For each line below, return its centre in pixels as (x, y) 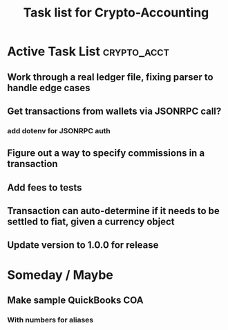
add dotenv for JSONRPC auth (59, 130)
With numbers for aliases (50, 320)
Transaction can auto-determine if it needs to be (113, 211)
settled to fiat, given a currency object (91, 222)
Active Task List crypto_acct (88, 51)
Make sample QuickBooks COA (75, 301)
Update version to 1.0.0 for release (83, 245)
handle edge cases (49, 88)
